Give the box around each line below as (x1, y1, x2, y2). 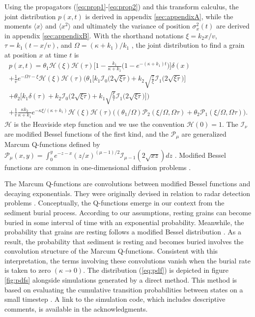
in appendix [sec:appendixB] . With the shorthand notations (4, 30, 184, 40)
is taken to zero (4, 265, 51, 275)
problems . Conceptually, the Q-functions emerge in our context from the (4, 198, 225, 208)
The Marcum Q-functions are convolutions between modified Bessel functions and (4, 178, 251, 189)
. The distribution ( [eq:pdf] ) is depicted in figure (83, 265, 229, 275)
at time (45, 49, 67, 59)
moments (4, 21, 31, 31)
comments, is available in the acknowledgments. (4, 303, 148, 314)
